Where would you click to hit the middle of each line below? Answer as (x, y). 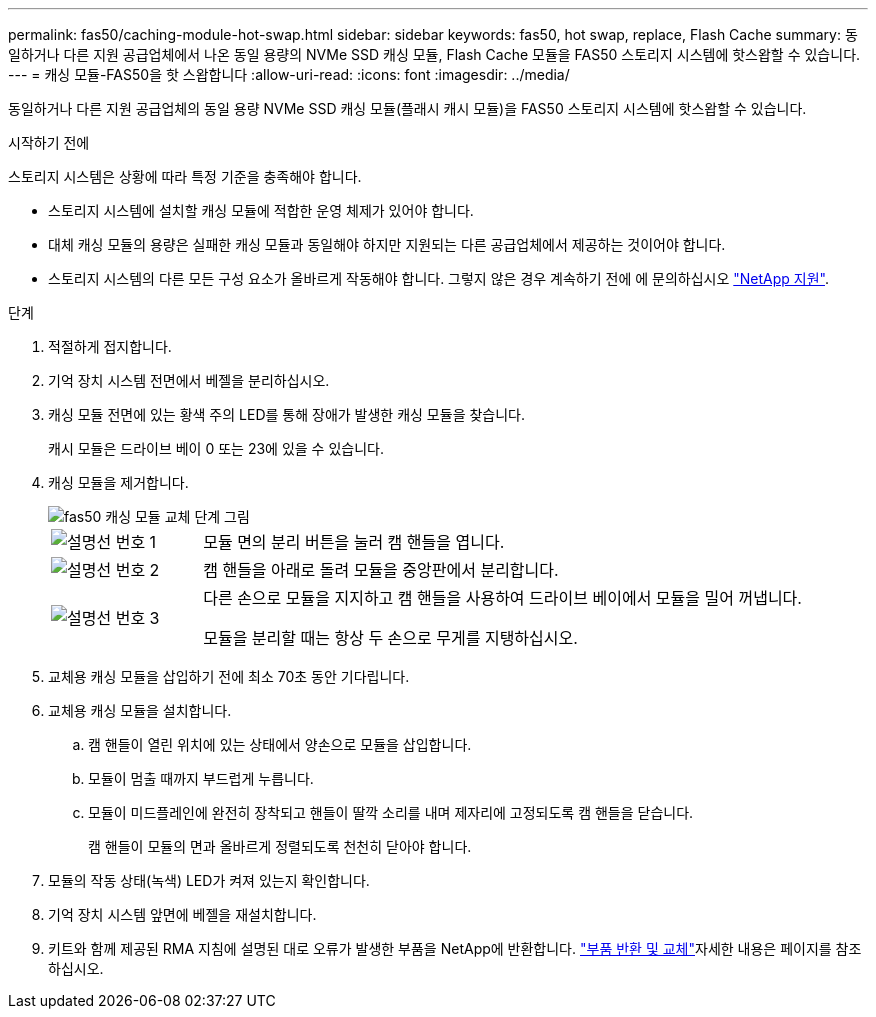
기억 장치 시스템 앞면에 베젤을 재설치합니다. (182, 914)
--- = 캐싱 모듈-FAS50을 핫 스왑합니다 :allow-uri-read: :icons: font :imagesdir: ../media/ (289, 74)
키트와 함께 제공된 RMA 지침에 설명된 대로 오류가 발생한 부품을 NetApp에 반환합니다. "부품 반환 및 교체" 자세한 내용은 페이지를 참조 (455, 948)
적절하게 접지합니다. (110, 346)
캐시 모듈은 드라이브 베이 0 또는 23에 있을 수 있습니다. (216, 448)
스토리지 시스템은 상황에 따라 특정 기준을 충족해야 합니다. (185, 176)
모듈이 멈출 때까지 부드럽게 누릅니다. (201, 778)
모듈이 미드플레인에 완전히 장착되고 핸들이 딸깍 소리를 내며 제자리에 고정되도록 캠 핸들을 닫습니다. (391, 812)
